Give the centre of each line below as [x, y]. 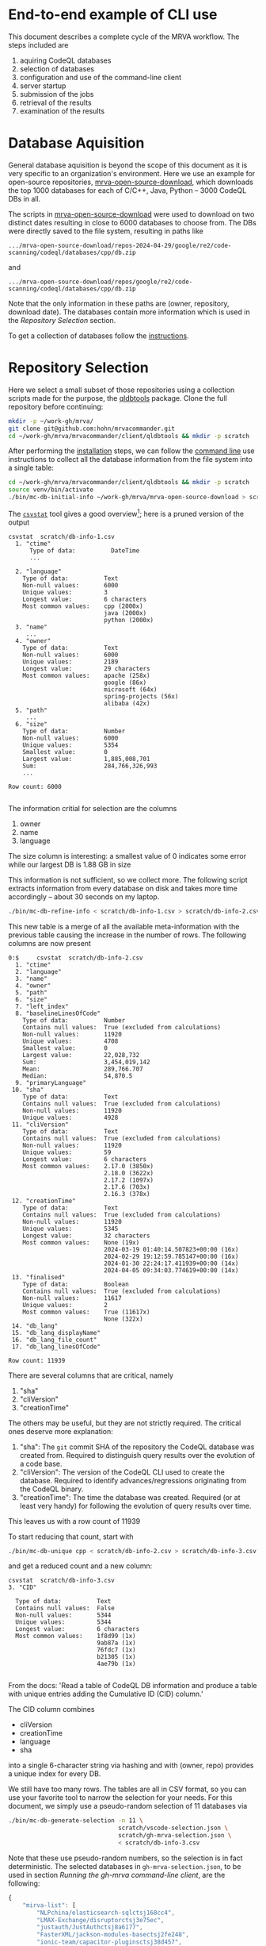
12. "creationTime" [44, 1201]
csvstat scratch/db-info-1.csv [61, 536]
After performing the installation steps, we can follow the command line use [131, 451]
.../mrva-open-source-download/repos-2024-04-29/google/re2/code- [120, 245]
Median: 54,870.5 [78, 1076]
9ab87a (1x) [116, 1643]
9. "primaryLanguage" [51, 1083]
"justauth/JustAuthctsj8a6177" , [90, 1927]
